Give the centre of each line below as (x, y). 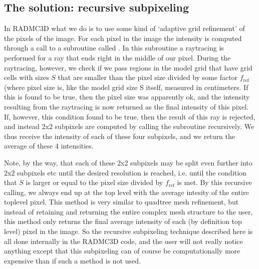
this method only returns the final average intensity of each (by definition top (123, 221)
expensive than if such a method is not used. (72, 260)
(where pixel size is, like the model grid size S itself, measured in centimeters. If (126, 87)
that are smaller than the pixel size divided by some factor (148, 77)
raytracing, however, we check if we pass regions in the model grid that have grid (128, 67)
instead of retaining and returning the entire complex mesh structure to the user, (128, 211)
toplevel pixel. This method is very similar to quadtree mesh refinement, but (121, 202)
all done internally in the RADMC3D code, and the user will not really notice (123, 241)
